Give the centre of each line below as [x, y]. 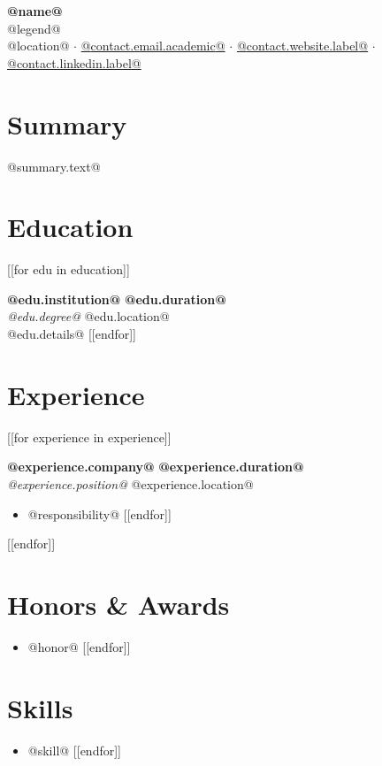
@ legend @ [34, 28]
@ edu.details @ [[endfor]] [72, 333]
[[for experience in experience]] [89, 437]
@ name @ [35, 11]
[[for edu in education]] [69, 269]
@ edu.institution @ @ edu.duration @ [117, 299]
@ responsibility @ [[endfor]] [99, 513]
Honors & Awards [118, 604]
